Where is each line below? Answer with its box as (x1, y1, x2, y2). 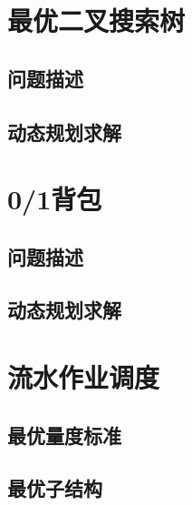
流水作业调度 (7, 359, 160, 396)
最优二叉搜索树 (7, 2, 186, 39)
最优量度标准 (7, 420, 121, 449)
